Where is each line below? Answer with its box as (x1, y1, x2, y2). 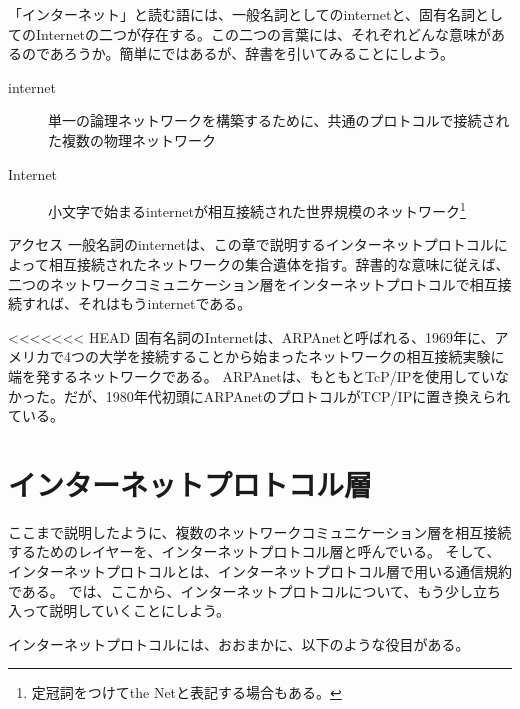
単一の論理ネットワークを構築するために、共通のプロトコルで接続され (48, 110, 510, 131)
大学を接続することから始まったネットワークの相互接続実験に (98, 346, 505, 367)
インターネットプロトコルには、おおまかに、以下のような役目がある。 (8, 633, 470, 654)
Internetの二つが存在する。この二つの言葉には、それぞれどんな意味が (35, 23, 492, 44)
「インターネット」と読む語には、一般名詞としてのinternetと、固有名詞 (8, 4, 475, 24)
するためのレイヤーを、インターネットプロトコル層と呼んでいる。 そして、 (8, 541, 501, 562)
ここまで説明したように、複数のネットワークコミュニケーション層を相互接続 (8, 521, 512, 542)
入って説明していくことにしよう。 (8, 600, 231, 621)
